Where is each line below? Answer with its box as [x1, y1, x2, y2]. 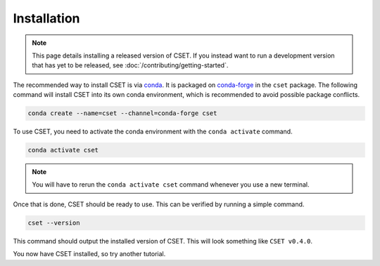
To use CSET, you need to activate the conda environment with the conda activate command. [13, 127, 293, 136]
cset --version [27, 218, 80, 227]
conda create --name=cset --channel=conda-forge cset [27, 109, 217, 117]
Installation [13, 11, 80, 26]
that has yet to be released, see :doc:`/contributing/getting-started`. [32, 61, 229, 69]
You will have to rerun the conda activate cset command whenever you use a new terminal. [32, 180, 310, 189]
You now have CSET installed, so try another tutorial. [13, 250, 166, 258]
